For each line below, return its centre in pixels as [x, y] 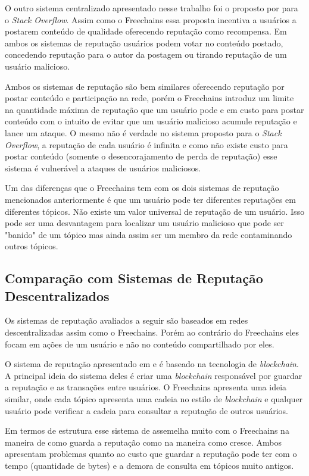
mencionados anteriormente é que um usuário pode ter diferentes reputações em [150, 199]
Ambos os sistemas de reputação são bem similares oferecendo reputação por [145, 86]
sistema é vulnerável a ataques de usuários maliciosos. [103, 167]
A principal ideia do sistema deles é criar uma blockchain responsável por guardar [154, 375]
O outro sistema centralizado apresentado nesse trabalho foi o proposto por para [152, 8]
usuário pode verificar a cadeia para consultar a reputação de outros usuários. [146, 410]
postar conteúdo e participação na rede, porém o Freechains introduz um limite [149, 98]
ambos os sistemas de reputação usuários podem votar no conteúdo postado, [144, 43]
